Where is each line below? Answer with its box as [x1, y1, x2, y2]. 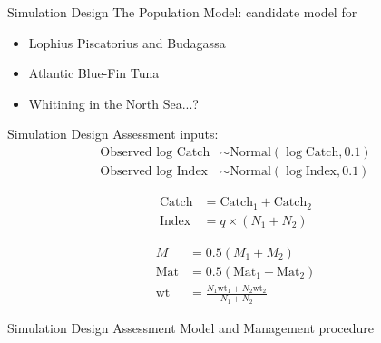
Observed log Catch [100, 145, 210, 159]
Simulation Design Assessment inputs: [7, 124, 219, 143]
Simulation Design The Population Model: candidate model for [7, 3, 357, 21]
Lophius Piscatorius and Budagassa [28, 33, 226, 52]
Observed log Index [100, 165, 208, 179]
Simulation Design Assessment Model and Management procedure [7, 318, 374, 337]
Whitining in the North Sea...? [28, 93, 199, 113]
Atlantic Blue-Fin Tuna [28, 64, 160, 83]
